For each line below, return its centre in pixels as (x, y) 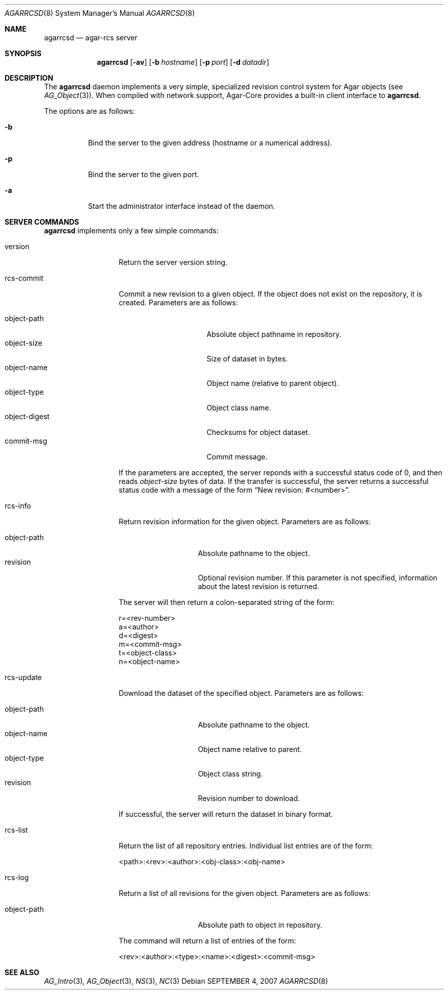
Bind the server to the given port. (144, 174)
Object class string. (230, 774)
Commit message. (237, 457)
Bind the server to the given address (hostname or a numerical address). (210, 143)
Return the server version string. (173, 262)
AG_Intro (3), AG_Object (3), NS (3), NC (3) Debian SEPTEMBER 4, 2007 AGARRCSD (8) (186, 981)
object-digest (27, 416)
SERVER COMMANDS (42, 222)
